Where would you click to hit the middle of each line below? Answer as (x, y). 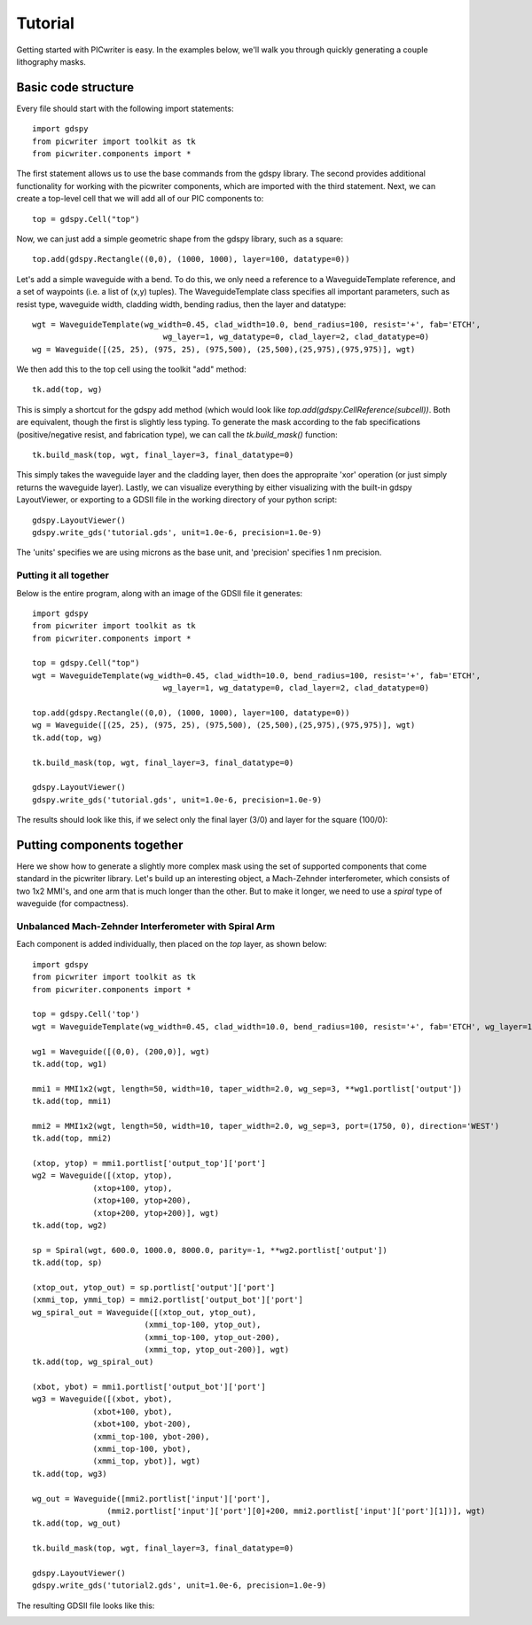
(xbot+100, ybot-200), (142, 1424)
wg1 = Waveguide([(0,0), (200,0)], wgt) (121, 1051)
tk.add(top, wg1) (70, 1064)
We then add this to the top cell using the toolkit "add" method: (132, 369)
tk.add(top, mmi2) (72, 1139)
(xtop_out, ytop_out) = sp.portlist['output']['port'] (154, 1287)
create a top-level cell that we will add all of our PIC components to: (140, 199)
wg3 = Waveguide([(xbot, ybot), (102, 1399)
